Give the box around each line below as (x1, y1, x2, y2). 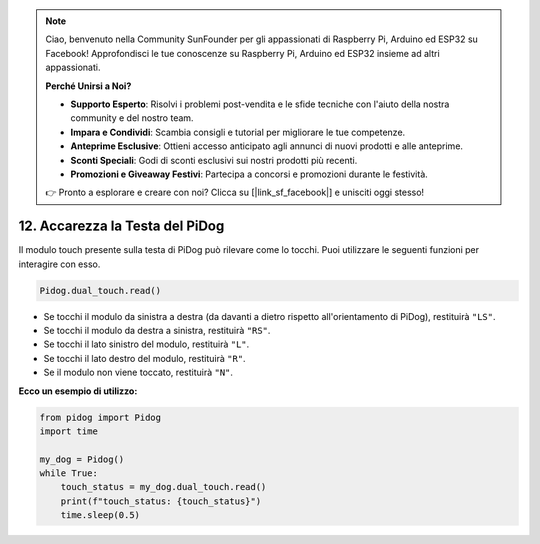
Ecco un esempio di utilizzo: (18, 385, 138, 397)
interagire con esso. (18, 258, 101, 270)
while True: (39, 468, 99, 479)
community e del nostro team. (70, 112, 194, 124)
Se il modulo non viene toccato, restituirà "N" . (43, 366, 234, 379)
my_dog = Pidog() (39, 453, 125, 465)
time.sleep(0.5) (60, 510, 140, 521)
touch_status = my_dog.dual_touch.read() (60, 481, 267, 493)
